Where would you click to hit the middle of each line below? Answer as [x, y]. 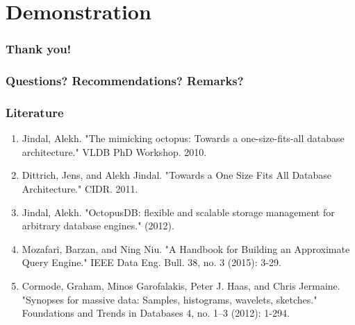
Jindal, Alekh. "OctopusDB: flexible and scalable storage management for [178, 212]
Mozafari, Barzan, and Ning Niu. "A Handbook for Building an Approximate [186, 248]
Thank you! [39, 49]
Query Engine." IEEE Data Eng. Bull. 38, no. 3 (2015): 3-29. [151, 262]
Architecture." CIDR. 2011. [80, 189]
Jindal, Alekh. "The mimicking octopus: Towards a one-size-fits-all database [183, 138]
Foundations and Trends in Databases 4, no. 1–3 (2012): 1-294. [156, 313]
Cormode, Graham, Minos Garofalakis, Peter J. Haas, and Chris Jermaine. [181, 286]
